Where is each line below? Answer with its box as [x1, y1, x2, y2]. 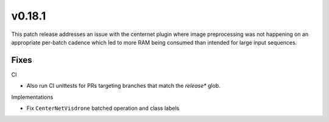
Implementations [11, 93, 54, 101]
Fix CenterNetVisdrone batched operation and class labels [26, 104, 180, 112]
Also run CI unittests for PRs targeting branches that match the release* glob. [26, 82, 221, 90]
